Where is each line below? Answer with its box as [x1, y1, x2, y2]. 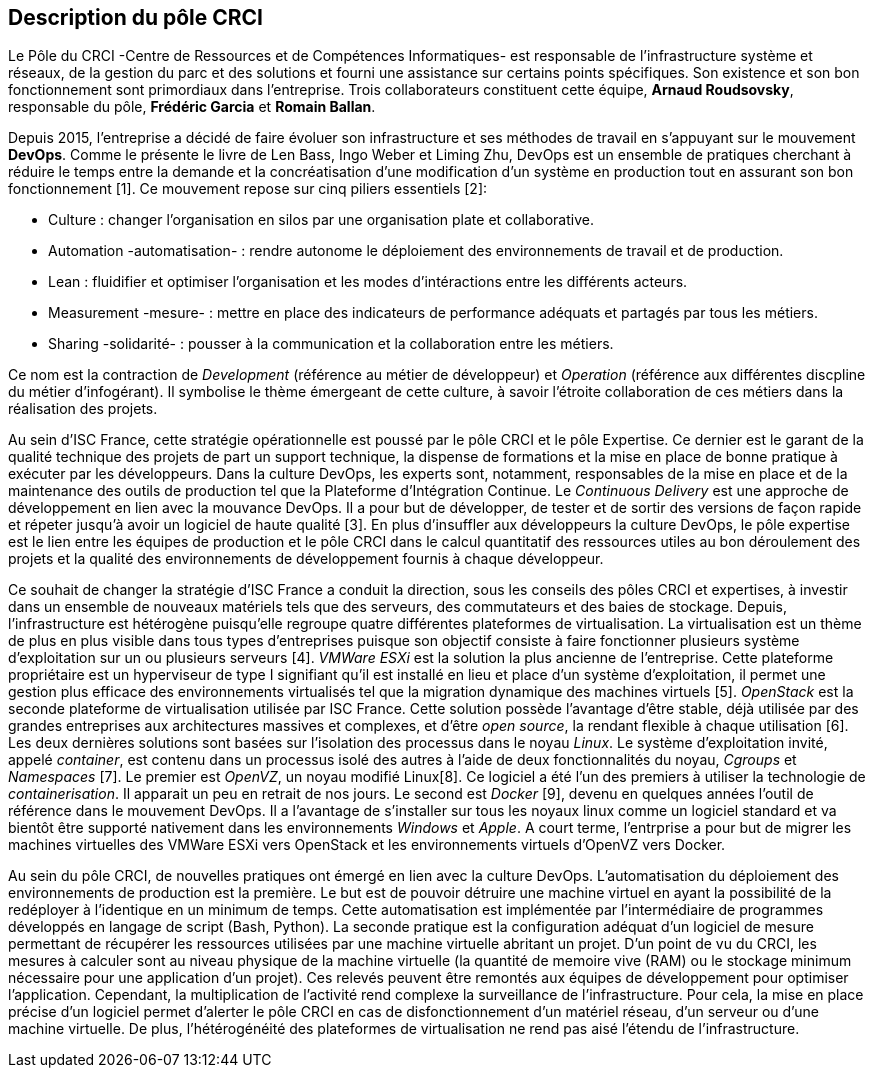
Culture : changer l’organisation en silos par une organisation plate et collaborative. [48, 211, 594, 229]
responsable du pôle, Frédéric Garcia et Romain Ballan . [8, 98, 376, 116]
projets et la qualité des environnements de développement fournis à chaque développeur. [8, 550, 604, 568]
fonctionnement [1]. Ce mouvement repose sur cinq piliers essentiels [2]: [8, 180, 488, 198]
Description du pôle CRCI [8, 5, 264, 30]
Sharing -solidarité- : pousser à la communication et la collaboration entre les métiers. [48, 335, 614, 353]
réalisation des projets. [8, 400, 158, 418]
